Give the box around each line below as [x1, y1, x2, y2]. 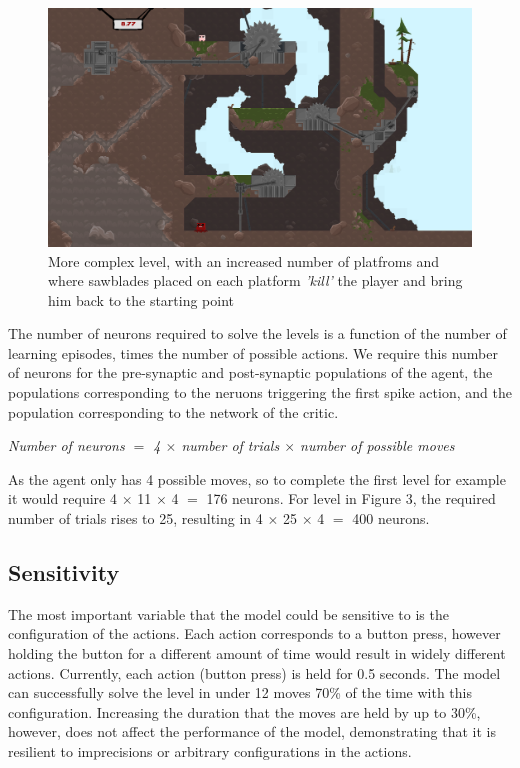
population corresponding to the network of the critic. [8, 401, 339, 422]
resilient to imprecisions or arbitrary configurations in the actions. [8, 740, 412, 761]
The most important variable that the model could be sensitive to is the [8, 603, 449, 624]
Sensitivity [8, 557, 120, 588]
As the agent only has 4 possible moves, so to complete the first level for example [8, 468, 506, 489]
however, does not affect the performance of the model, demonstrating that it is [8, 721, 497, 742]
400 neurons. [352, 508, 430, 529]
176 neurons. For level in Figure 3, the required [206, 488, 496, 509]
